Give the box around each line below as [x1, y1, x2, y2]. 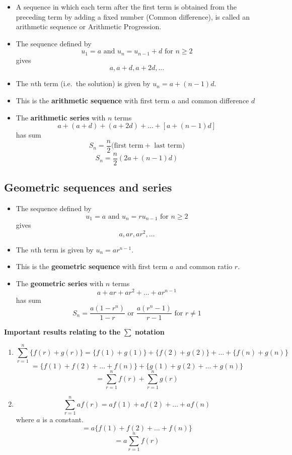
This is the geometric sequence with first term [16, 261, 168, 272]
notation [135, 327, 165, 337]
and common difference [178, 95, 249, 106]
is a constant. [42, 414, 84, 425]
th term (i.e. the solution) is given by [34, 78, 151, 89]
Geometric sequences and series [4, 179, 172, 195]
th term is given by [34, 244, 94, 254]
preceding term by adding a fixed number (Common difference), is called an [16, 11, 250, 22]
